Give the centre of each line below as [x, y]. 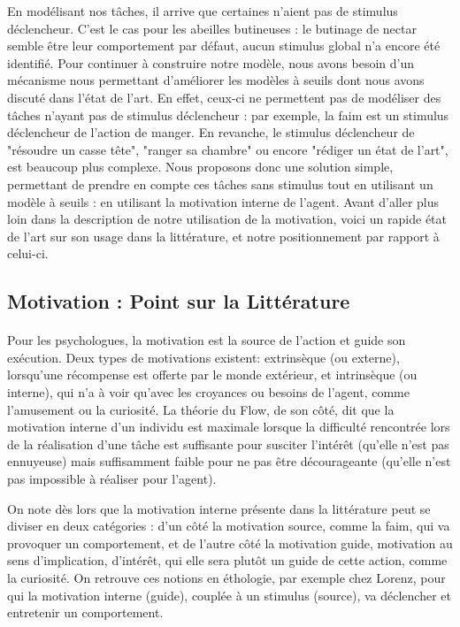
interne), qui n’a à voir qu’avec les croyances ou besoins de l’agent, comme [208, 392]
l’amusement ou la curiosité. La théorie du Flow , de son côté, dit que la [201, 409]
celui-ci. [28, 253]
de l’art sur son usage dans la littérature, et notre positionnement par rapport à [223, 236]
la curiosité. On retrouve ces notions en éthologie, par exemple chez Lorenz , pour [226, 577]
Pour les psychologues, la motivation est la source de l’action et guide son [207, 340]
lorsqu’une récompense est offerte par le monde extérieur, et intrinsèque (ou [212, 375]
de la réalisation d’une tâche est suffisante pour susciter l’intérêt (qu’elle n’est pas [228, 443]
